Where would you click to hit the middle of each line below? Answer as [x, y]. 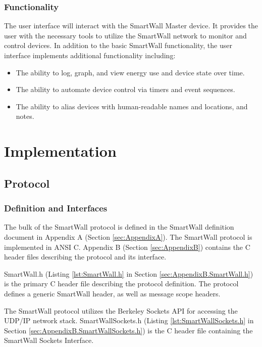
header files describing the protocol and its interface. [85, 257]
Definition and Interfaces [56, 208]
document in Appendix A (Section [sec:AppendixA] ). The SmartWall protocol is [128, 236]
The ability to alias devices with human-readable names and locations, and [132, 106]
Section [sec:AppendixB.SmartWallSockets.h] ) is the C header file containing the [128, 330]
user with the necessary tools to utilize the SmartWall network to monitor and [125, 35]
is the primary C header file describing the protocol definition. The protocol [121, 284]
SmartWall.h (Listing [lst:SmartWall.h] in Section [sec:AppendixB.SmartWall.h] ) [129, 273]
